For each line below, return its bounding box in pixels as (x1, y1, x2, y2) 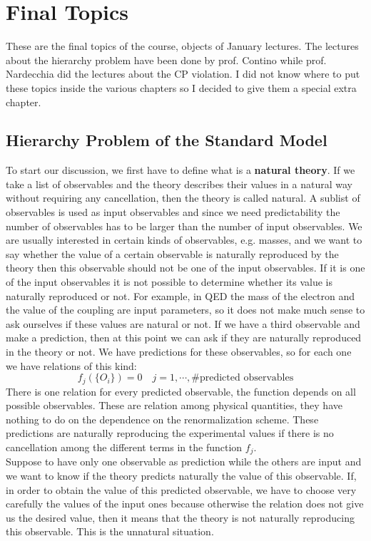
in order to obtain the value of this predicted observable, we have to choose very (6, 482, 357, 497)
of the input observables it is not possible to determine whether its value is (6, 274, 332, 289)
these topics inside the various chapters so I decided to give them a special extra (6, 80, 357, 95)
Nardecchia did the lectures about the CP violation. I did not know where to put (6, 66, 360, 81)
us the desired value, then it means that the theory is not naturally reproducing (6, 510, 355, 525)
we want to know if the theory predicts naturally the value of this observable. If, (6, 468, 357, 483)
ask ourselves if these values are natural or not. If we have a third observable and (6, 316, 360, 331)
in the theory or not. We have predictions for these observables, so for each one (6, 344, 352, 359)
